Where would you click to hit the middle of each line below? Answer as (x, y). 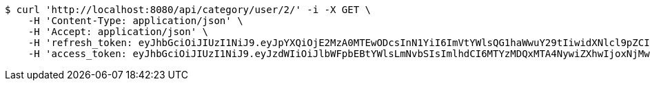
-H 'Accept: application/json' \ (118, 32)
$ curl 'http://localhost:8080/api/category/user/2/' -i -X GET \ (188, 10)
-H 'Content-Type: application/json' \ (135, 21)
